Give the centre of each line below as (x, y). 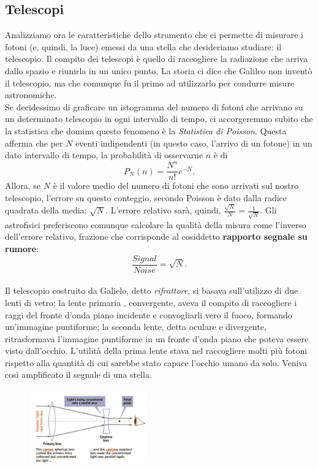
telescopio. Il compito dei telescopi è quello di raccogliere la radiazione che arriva (157, 59)
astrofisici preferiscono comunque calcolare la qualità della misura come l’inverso (156, 224)
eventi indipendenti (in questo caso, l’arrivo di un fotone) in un (194, 143)
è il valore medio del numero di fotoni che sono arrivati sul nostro (176, 186)
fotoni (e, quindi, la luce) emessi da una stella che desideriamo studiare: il (143, 46)
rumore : (22, 249)
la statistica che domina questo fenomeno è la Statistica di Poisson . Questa (146, 130)
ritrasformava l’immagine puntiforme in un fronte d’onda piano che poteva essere (157, 338)
